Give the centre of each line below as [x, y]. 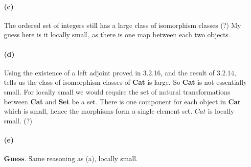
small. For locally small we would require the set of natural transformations [117, 91]
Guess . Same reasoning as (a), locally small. [71, 158]
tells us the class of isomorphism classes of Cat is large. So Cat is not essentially [125, 82]
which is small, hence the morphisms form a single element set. [98, 111]
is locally [221, 111]
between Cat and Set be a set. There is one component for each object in [115, 101]
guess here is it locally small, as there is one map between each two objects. [117, 35]
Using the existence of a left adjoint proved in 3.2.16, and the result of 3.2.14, [120, 72]
